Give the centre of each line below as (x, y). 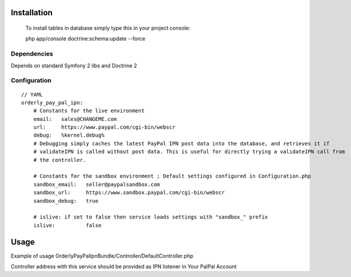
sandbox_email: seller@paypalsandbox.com (97, 184)
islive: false (67, 225)
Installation (32, 13)
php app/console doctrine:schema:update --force (85, 39)
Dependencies (32, 54)
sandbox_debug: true (66, 201)
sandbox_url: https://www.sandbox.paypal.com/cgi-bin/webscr (129, 193)
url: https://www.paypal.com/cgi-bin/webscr (104, 127)
